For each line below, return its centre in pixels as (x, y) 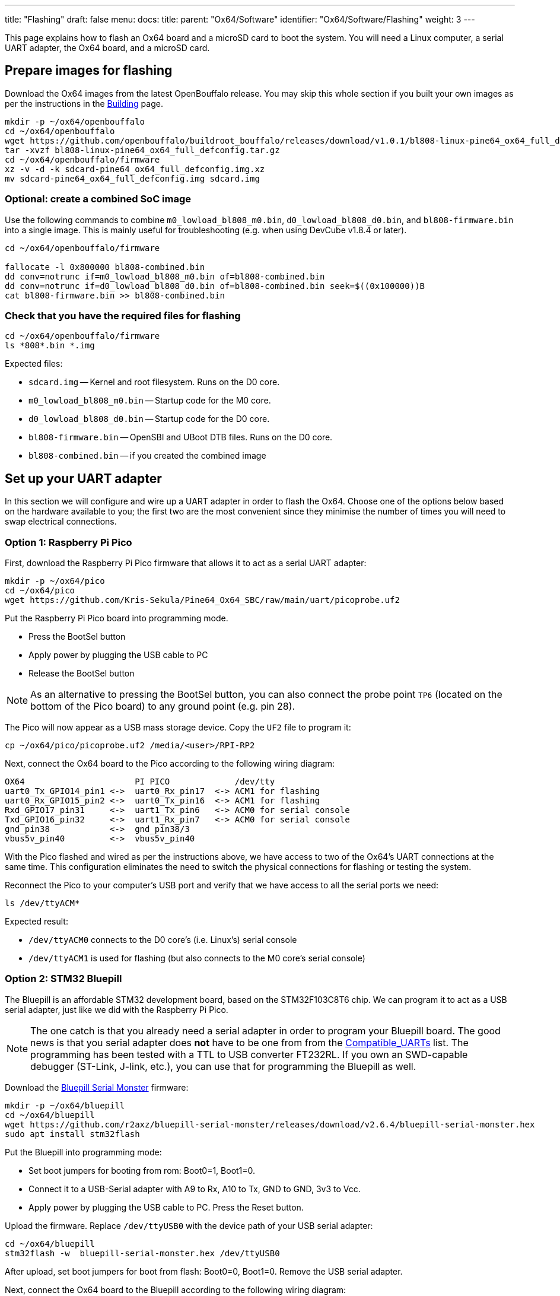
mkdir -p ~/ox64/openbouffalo (75, 121)
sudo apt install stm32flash (72, 1134)
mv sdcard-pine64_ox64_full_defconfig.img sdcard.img (132, 178)
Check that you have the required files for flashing (123, 315)
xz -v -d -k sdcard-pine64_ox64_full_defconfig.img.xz (135, 169)
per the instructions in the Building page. (84, 103)
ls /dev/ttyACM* (42, 903)
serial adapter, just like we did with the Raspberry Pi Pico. (117, 1009)
